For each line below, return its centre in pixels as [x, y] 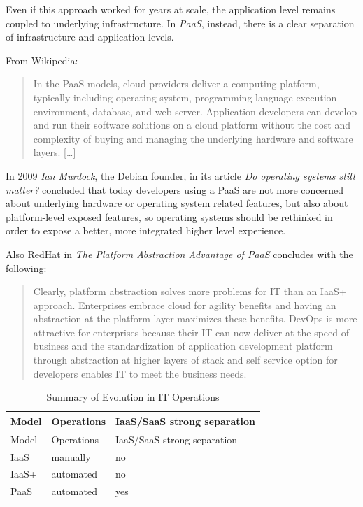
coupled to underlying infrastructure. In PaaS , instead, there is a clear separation [180, 23]
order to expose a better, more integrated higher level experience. [146, 230]
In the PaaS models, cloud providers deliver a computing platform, [176, 84]
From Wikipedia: [42, 60]
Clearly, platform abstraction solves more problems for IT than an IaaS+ [190, 291]
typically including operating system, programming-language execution [185, 97]
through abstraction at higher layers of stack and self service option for [185, 360]
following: [26, 267]
